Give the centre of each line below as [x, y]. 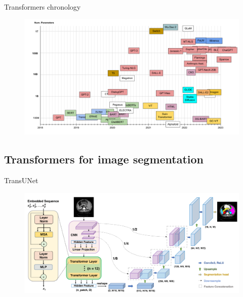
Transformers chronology [43, 7]
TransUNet [21, 180]
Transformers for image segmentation [104, 159]
